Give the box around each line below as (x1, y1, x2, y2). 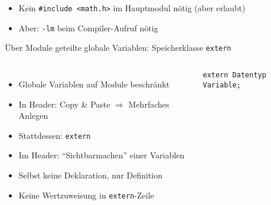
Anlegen (18, 109, 48, 122)
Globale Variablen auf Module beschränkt (18, 77, 170, 90)
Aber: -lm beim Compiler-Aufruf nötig (18, 21, 158, 34)
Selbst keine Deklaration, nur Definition (18, 169, 163, 181)
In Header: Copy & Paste (18, 97, 110, 110)
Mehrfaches (128, 97, 169, 110)
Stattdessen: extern (18, 129, 91, 141)
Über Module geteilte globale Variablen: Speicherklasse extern (5, 41, 231, 54)
